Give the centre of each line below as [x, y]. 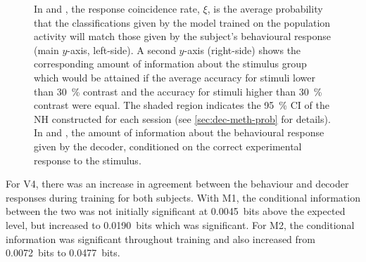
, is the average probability [265, 8]
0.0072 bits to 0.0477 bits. [63, 253]
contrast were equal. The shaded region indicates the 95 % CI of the [182, 105]
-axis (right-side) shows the [242, 50]
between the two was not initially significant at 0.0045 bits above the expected [176, 211]
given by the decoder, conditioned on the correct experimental [168, 146]
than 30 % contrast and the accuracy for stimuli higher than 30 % [178, 91]
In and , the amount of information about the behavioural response [179, 132]
